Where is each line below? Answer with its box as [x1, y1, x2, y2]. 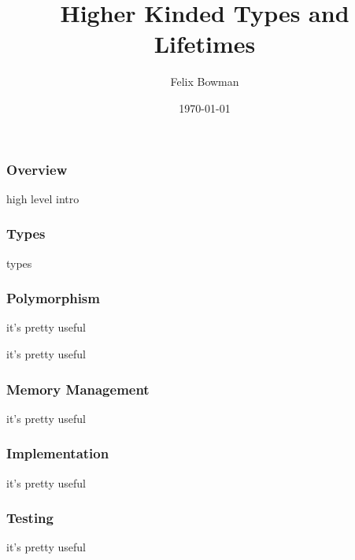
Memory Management [6, 379, 150, 399]
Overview [6, 159, 68, 179]
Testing [6, 508, 54, 528]
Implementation [6, 443, 109, 463]
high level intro [6, 190, 80, 206]
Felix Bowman [170, 73, 239, 90]
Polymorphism [6, 288, 100, 308]
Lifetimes [153, 28, 256, 60]
